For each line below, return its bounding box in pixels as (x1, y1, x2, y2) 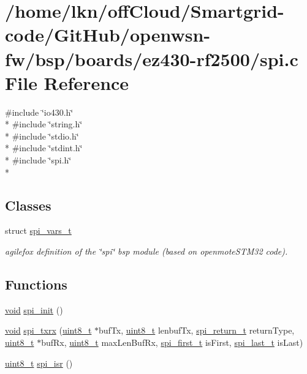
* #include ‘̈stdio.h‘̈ (5, 129, 79, 142)
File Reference (5, 70, 129, 95)
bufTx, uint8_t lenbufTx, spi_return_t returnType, (99, 324, 295, 337)
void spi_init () (5, 303, 63, 316)
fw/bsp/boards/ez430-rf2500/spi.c (5, 46, 298, 71)
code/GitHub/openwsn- (5, 22, 211, 47)
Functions (5, 275, 67, 294)
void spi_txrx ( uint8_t (5, 324, 92, 337)
